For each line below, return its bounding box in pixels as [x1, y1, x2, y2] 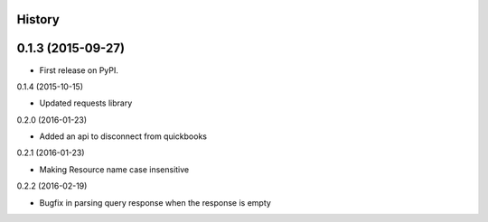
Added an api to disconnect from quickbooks [39, 131, 208, 142]
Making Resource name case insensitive [39, 163, 190, 175]
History [16, 12, 61, 27]
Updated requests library [39, 97, 133, 108]
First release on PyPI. [39, 64, 119, 76]
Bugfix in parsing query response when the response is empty [39, 197, 271, 208]
